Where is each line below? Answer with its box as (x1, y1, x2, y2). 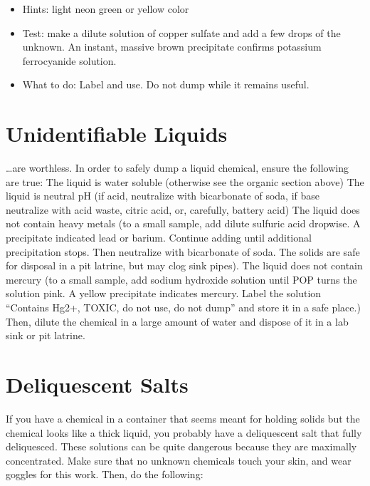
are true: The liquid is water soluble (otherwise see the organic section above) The (6, 174, 364, 189)
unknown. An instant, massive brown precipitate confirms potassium (22, 39, 322, 54)
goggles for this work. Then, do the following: (6, 467, 203, 482)
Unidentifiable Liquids (6, 119, 228, 148)
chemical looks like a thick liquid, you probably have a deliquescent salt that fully (6, 425, 362, 440)
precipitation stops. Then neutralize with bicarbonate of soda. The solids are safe (6, 244, 360, 259)
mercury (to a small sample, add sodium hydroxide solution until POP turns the (6, 272, 357, 286)
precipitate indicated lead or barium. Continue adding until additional (6, 230, 312, 245)
